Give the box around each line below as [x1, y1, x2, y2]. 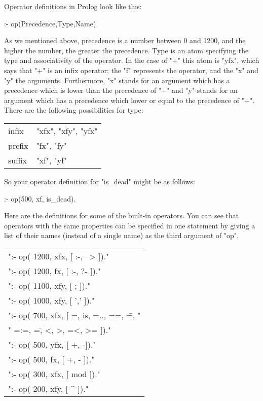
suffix [8, 154, 27, 166]
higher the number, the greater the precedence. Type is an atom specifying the [4, 45, 249, 55]
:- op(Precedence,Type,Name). [4, 18, 98, 28]
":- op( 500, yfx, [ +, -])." [8, 338, 96, 350]
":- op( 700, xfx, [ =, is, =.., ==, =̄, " [8, 309, 141, 321]
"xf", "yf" [36, 154, 67, 166]
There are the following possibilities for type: [4, 105, 143, 115]
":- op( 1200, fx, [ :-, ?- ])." [8, 264, 101, 277]
